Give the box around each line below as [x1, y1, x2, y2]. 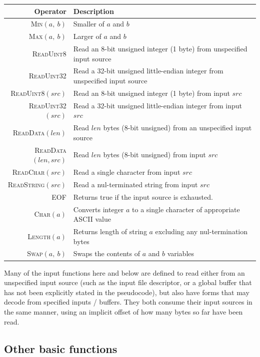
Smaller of [73, 18, 104, 29]
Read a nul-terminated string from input [73, 179, 198, 189]
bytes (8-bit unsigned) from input [103, 149, 206, 160]
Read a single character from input [73, 167, 180, 177]
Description [73, 5, 114, 16]
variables [167, 248, 194, 259]
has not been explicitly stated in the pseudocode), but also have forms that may [4, 287, 249, 297]
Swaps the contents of [73, 248, 140, 259]
